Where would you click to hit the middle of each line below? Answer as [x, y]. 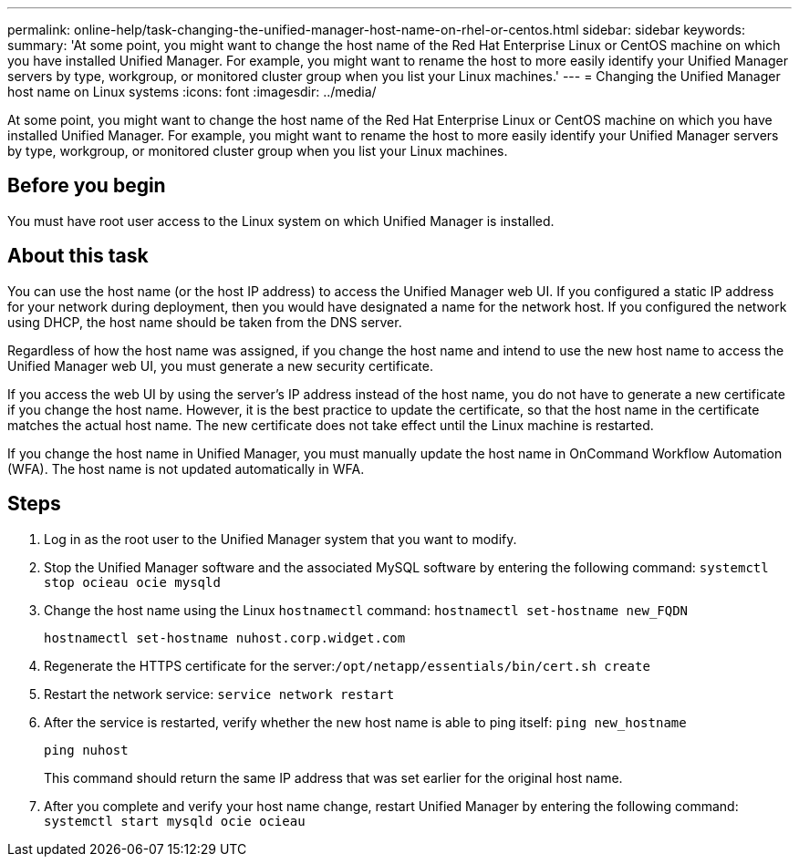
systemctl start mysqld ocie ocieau [175, 821]
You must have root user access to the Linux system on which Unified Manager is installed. [281, 221]
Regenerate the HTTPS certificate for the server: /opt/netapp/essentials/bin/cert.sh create [347, 665]
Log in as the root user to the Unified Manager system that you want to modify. [280, 539]
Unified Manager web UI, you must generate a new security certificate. [220, 365]
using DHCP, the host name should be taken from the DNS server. [205, 322]
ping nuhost [86, 750]
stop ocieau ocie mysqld [132, 582]
